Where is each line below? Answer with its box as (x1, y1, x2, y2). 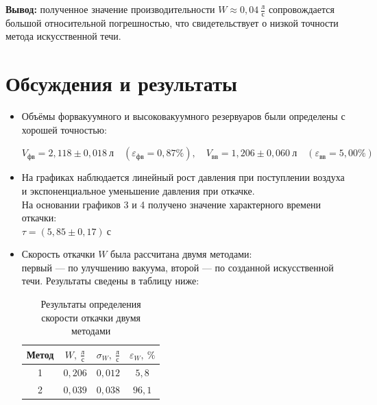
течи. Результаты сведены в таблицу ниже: (21, 273, 199, 288)
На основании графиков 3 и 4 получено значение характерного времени (21, 197, 321, 211)
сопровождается (268, 2, 335, 16)
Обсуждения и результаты (5, 69, 237, 97)
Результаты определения (40, 297, 141, 311)
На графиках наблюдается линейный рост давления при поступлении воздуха (21, 170, 345, 184)
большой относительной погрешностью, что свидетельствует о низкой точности (5, 15, 339, 29)
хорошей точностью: (21, 122, 107, 136)
